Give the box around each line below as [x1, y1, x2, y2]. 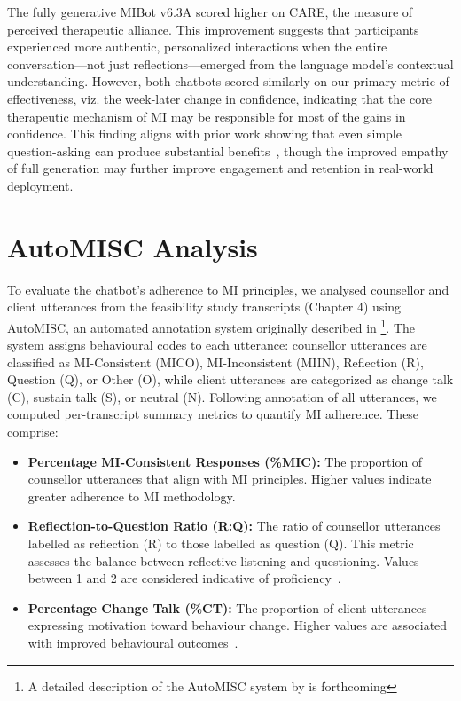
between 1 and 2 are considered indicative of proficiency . [27, 569, 341, 587]
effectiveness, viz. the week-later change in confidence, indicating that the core [7, 89, 432, 107]
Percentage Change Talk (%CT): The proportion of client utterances [27, 598, 427, 617]
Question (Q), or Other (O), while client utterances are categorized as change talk [7, 370, 454, 389]
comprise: [7, 422, 59, 441]
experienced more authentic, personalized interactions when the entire [7, 37, 387, 56]
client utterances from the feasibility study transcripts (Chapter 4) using [7, 297, 402, 316]
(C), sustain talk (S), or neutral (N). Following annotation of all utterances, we [7, 387, 437, 406]
